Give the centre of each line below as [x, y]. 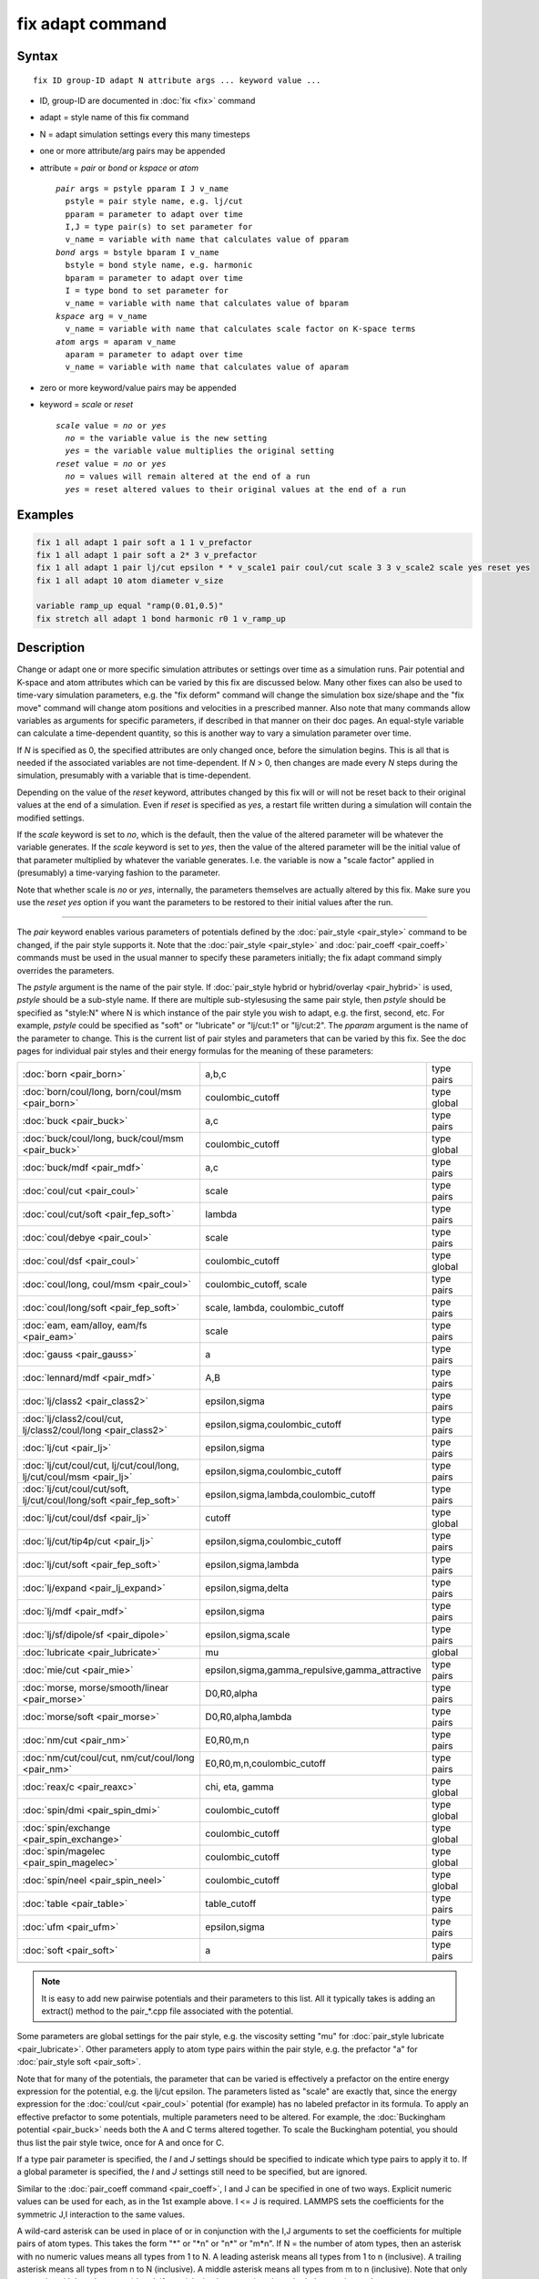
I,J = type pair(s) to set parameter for [159, 227]
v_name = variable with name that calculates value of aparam [207, 367]
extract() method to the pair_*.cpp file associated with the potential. [168, 2011]
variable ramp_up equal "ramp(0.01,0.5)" [130, 606]
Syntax [37, 56]
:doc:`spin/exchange [66, 1828]
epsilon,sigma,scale [248, 1634]
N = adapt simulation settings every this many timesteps [145, 134]
